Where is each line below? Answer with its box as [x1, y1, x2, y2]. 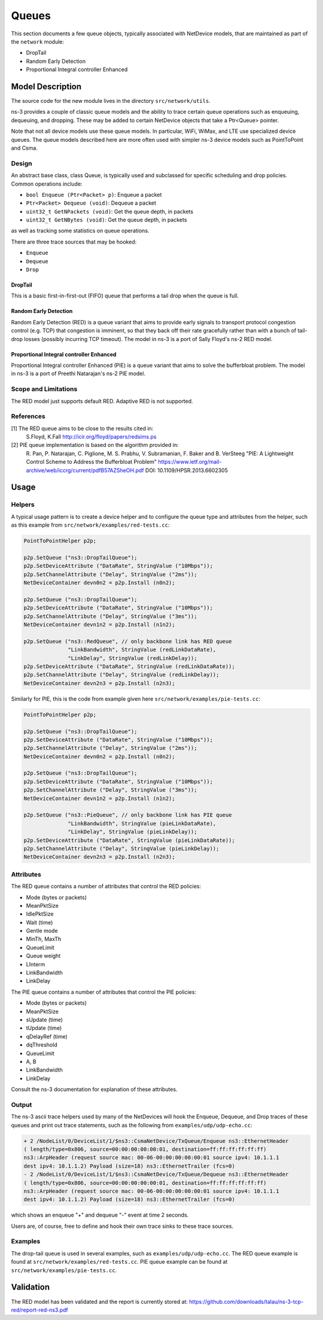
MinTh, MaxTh [26, 935, 62, 942]
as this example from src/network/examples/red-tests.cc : [11, 521, 170, 529]
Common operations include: [11, 180, 83, 187]
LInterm [26, 960, 45, 968]
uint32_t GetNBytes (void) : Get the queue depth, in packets [26, 216, 187, 224]
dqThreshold [26, 1041, 57, 1048]
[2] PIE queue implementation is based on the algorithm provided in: [11, 442, 179, 449]
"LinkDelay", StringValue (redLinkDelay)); [68, 655, 197, 661]
